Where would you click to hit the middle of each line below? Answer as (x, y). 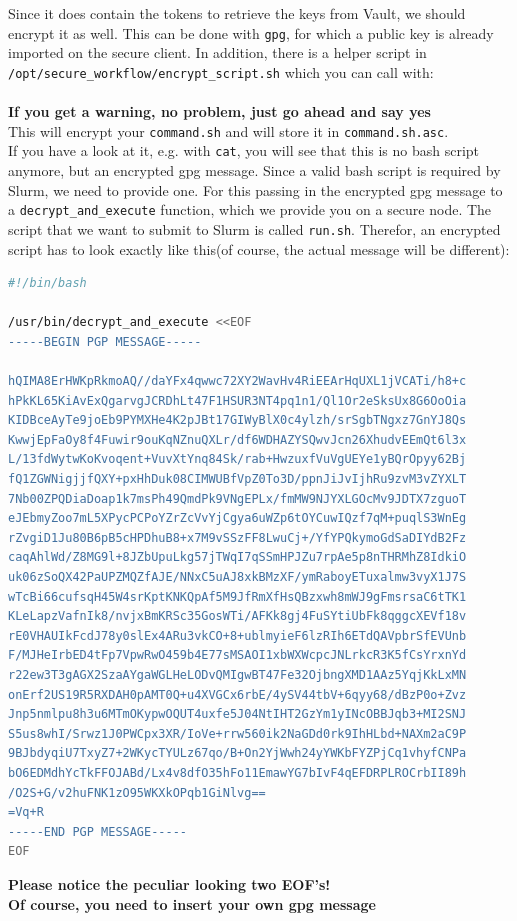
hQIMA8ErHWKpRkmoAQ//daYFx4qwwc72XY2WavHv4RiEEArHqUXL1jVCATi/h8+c (237, 381)
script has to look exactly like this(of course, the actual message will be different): (259, 248)
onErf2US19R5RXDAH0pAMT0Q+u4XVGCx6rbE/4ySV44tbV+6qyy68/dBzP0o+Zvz (237, 694)
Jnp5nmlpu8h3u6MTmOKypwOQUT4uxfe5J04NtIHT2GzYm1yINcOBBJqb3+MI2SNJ (237, 714)
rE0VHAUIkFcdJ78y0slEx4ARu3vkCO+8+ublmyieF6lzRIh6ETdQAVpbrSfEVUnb (237, 635)
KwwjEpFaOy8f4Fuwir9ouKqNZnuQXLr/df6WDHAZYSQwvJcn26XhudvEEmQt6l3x (237, 439)
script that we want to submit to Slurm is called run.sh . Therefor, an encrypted (254, 228)
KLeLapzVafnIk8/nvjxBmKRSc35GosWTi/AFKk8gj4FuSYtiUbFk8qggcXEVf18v (237, 616)
